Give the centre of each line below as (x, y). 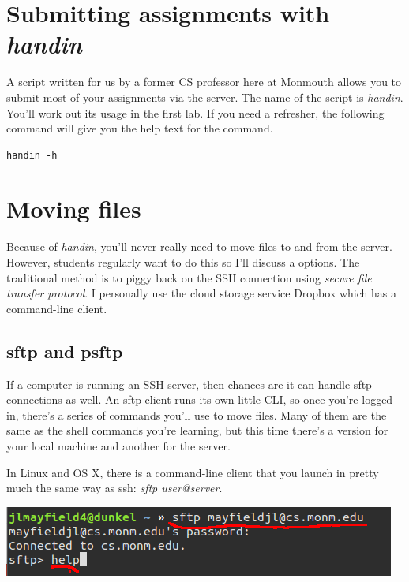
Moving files (74, 209)
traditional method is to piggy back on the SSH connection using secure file (189, 277)
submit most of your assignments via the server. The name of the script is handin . (205, 97)
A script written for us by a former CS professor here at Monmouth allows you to (204, 82)
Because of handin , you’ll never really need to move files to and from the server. (199, 246)
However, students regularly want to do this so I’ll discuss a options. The (183, 262)
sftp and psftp (65, 351)
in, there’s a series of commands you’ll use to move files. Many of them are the (197, 414)
